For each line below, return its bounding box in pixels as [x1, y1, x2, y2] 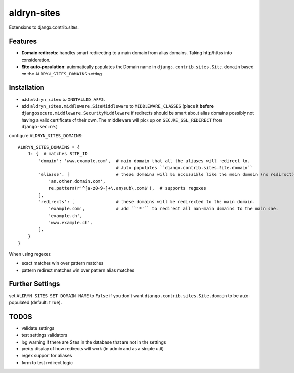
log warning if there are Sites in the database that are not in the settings [21, 339, 166, 345]
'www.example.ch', [49, 220, 93, 225]
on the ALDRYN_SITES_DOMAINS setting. [21, 71, 104, 76]
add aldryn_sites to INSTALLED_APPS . [21, 96, 105, 102]
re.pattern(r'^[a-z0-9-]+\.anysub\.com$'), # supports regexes [49, 185, 207, 191]
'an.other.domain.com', [49, 178, 106, 184]
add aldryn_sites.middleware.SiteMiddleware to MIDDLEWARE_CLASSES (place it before [21, 103, 214, 109]
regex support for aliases [21, 353, 72, 359]
